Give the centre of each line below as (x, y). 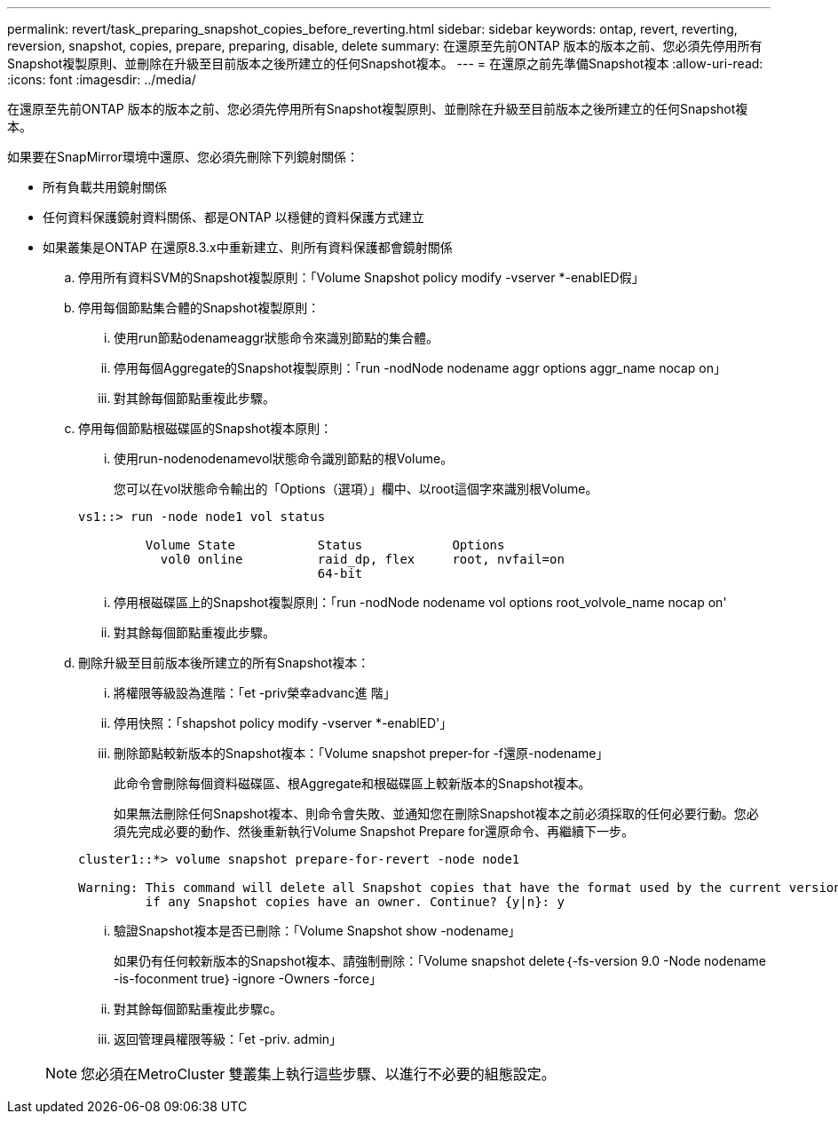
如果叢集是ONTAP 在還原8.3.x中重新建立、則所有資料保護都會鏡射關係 (248, 247)
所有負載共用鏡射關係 (105, 187)
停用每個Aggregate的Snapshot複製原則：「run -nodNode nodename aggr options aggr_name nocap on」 (420, 368)
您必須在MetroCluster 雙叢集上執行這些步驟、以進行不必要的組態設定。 (318, 1074)
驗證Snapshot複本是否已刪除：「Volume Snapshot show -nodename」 (317, 931)
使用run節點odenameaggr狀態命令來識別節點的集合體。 (276, 338)
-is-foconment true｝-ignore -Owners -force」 (248, 979)
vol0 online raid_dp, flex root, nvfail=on (362, 559)
